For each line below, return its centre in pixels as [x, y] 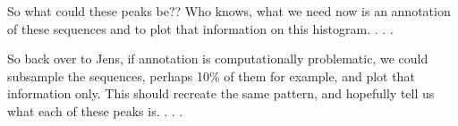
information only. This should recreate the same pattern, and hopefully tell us [221, 93]
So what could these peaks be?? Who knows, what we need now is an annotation [229, 11]
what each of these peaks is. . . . [95, 110]
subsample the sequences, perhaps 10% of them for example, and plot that [211, 76]
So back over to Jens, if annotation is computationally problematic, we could [218, 59]
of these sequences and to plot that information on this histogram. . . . [200, 28]
